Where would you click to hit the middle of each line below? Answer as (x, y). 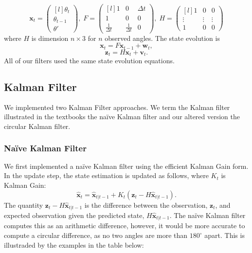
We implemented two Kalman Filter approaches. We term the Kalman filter (117, 107)
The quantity (24, 205)
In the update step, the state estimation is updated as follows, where (106, 175)
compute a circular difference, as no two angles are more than (96, 235)
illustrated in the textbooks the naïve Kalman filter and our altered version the (122, 117)
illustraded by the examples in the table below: (74, 244)
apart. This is (225, 235)
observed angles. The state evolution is (162, 38)
